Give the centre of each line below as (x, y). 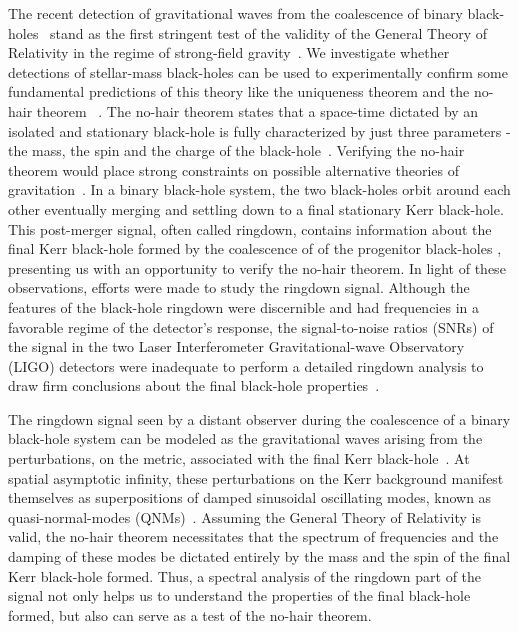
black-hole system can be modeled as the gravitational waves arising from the (245, 438)
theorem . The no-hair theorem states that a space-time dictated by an (257, 110)
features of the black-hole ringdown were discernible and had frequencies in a (243, 306)
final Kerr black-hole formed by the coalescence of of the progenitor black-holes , (255, 248)
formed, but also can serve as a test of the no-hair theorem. (190, 614)
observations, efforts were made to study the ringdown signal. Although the (239, 287)
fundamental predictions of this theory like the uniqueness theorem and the (239, 91)
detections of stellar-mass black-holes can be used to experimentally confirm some (258, 71)
